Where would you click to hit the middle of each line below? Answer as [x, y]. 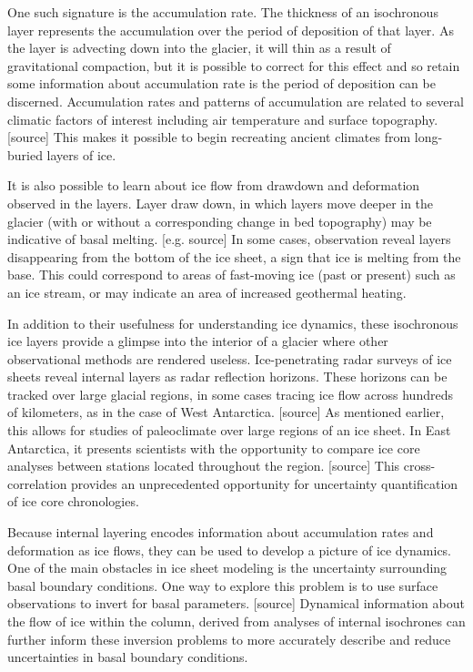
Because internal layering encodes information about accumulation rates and [221, 532]
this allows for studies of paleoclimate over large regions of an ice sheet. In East [229, 430]
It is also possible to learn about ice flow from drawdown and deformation [214, 185]
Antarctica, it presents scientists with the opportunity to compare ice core [214, 448]
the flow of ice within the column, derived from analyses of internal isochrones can [236, 621]
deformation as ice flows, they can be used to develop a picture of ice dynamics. [230, 550]
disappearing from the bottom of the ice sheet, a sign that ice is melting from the [234, 256]
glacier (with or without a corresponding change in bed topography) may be [220, 221]
